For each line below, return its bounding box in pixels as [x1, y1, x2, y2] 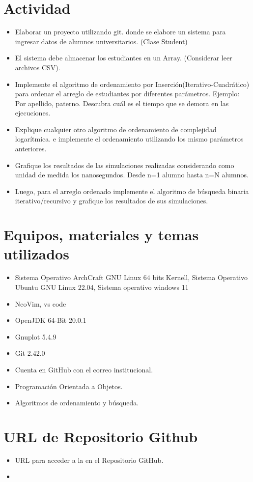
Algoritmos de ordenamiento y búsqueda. [15, 397, 139, 408]
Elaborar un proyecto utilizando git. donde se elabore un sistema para [15, 27, 226, 37]
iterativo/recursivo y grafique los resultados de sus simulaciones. [15, 196, 208, 206]
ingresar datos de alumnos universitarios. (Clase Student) [15, 36, 188, 46]
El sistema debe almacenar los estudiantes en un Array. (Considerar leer [15, 53, 232, 63]
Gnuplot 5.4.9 [15, 331, 56, 341]
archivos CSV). [15, 62, 60, 72]
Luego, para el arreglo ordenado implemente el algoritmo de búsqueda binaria [15, 186, 249, 196]
